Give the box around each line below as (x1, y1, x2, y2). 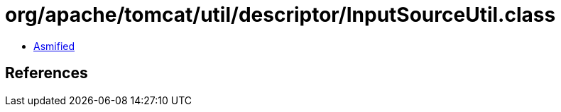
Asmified (33, 39, 75, 52)
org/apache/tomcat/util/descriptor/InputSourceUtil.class (5, 3, 556, 27)
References (5, 64, 88, 82)
